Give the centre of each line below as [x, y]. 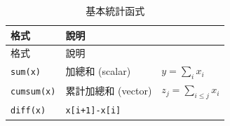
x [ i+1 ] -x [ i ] [93, 111]
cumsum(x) [33, 92]
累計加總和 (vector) [109, 91]
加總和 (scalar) [98, 71]
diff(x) [28, 111]
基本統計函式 [115, 10]
